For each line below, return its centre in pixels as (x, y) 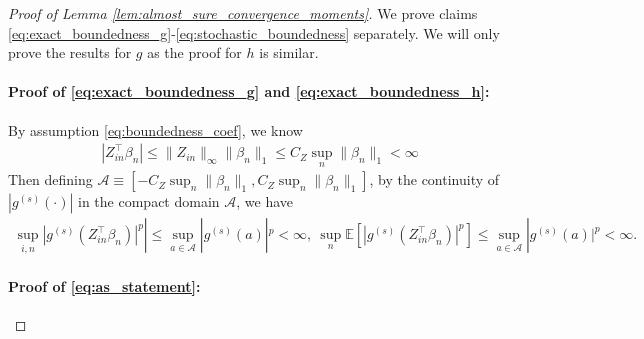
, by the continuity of (434, 179)
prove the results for (70, 52)
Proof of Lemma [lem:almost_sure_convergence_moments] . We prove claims (243, 13)
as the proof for (194, 52)
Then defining (50, 179)
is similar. (289, 52)
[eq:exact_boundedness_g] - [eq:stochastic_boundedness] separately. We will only (254, 32)
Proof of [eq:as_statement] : (104, 286)
